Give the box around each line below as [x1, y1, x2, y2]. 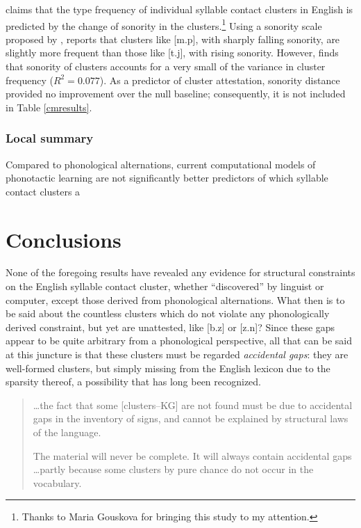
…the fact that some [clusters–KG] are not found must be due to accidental [33, 397, 353, 412]
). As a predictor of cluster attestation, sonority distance [99, 72, 340, 87]
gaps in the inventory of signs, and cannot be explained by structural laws [33, 411, 349, 426]
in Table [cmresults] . [6, 99, 92, 114]
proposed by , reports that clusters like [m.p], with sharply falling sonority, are [6, 31, 340, 46]
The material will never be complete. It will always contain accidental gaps [33, 448, 352, 463]
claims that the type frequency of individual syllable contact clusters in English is [6, 1, 353, 16]
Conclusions [6, 225, 121, 253]
